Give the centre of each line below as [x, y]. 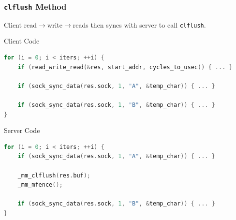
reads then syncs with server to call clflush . [139, 24]
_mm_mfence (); [40, 185]
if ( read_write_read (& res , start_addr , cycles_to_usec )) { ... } [125, 67]
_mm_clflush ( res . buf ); [54, 175]
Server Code [22, 130]
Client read [21, 24]
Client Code [22, 41]
